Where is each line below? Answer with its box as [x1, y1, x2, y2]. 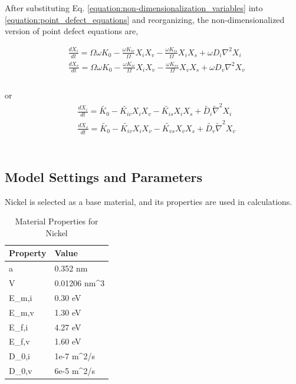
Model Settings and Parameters [5, 167, 202, 186]
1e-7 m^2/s [54, 350, 95, 362]
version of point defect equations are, [5, 25, 139, 37]
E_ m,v [9, 306, 34, 318]
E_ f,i [9, 320, 28, 333]
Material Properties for [15, 215, 98, 227]
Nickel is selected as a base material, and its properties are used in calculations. [5, 195, 292, 207]
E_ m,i [9, 291, 32, 303]
